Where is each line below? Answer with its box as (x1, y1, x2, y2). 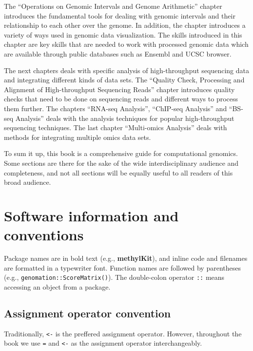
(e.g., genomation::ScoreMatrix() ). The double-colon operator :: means (4, 272, 225, 282)
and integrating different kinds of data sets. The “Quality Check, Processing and (4, 75, 245, 85)
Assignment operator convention (4, 305, 171, 320)
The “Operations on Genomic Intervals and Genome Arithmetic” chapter (4, 1, 222, 11)
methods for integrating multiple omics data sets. (4, 132, 151, 142)
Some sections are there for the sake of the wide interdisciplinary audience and (4, 157, 239, 168)
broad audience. (4, 177, 51, 187)
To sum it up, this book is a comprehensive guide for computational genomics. (4, 148, 238, 158)
